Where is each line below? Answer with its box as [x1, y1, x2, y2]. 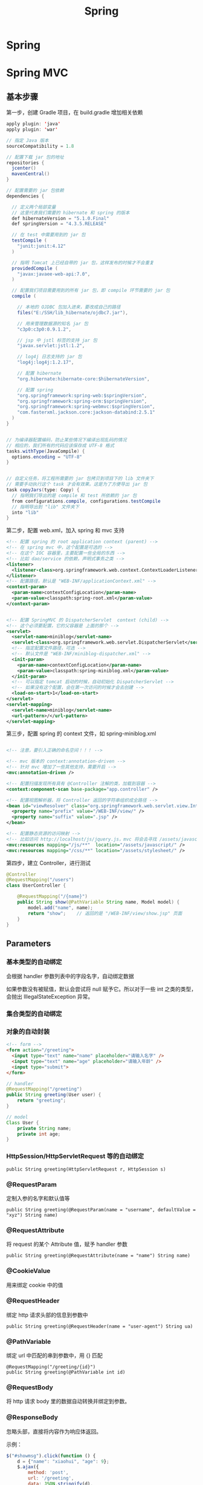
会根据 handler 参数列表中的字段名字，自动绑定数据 [6, 973, 134, 980]
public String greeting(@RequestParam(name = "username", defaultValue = [6, 1206, 196, 1212]
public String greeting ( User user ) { [6, 1092, 101, 1098]
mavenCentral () [11, 171, 50, 177]
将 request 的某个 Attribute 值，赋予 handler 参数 [6, 1240, 128, 1248]
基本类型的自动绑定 [6, 957, 62, 966]
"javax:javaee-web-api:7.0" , [17, 271, 91, 277]
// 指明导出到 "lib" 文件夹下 [11, 504, 80, 510]
